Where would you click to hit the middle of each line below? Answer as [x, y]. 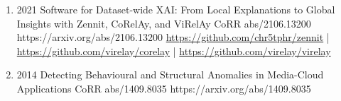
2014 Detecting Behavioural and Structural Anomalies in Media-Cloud [170, 75]
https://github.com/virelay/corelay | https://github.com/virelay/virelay [174, 50]
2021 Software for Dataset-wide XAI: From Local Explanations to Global [176, 9]
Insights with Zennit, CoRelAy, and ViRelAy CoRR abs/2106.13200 [164, 23]
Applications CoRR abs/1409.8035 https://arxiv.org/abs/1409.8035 [164, 88]
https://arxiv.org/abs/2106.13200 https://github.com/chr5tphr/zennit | [173, 37]
